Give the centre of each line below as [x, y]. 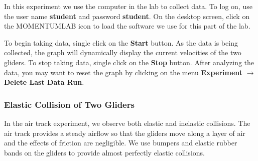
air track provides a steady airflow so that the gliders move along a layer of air [125, 133]
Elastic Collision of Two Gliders [69, 104]
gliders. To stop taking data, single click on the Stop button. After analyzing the [129, 62]
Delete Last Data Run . [44, 82]
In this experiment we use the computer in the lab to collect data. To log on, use [128, 6]
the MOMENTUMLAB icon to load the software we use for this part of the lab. [127, 26]
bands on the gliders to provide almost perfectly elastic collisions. [104, 152]
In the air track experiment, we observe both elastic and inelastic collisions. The [127, 123]
